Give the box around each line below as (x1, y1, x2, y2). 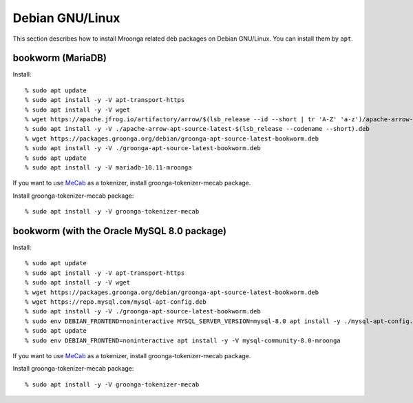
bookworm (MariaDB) (12, 52, 107, 64)
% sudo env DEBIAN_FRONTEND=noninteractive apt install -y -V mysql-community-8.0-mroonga (25, 336, 341, 344)
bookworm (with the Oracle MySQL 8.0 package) (12, 225, 227, 237)
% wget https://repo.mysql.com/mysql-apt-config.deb (25, 298, 206, 306)
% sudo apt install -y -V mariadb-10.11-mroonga (25, 163, 192, 172)
